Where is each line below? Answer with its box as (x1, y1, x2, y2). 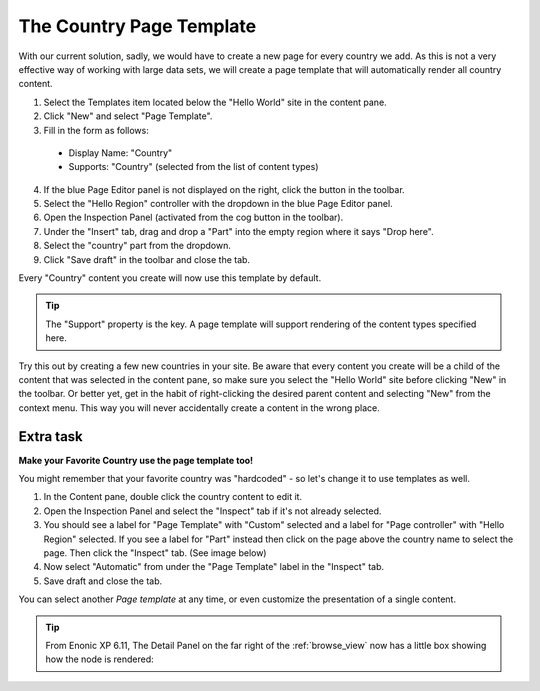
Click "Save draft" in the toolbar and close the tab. (43, 253, 250, 265)
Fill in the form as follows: (43, 124, 149, 136)
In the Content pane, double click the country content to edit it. (43, 491, 303, 503)
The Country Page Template (18, 15, 257, 37)
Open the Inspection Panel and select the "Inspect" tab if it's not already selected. (43, 505, 382, 517)
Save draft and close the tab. (43, 575, 163, 587)
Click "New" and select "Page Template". (43, 110, 213, 122)
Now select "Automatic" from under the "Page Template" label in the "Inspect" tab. (43, 561, 385, 573)
